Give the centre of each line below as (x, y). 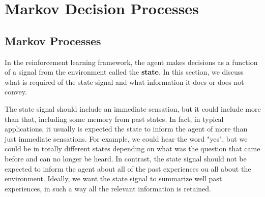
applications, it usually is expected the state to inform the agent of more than (126, 129)
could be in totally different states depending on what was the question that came (132, 149)
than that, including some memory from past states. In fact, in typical (114, 119)
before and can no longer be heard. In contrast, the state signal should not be (126, 158)
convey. (16, 92)
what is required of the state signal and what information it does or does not (124, 81)
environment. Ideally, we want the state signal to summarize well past (113, 178)
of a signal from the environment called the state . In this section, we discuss (124, 72)
